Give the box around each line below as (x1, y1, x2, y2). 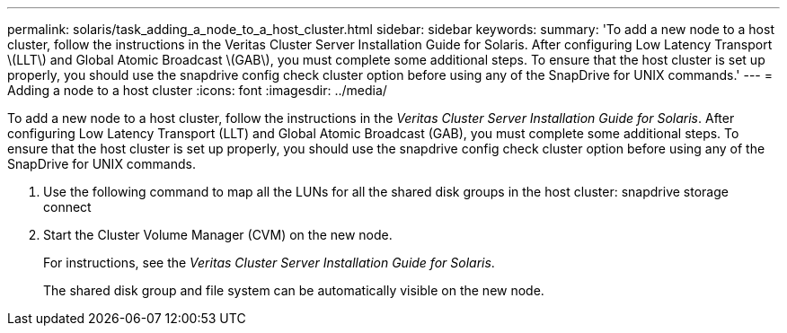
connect (43, 199, 92, 215)
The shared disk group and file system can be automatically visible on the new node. (43, 283, 544, 298)
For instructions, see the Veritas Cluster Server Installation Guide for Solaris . (43, 255, 495, 270)
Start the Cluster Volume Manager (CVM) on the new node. (43, 227, 393, 242)
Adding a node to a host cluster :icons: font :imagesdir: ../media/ (7, 83, 387, 98)
